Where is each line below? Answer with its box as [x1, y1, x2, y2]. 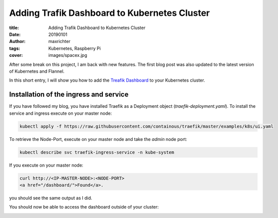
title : [9, 25, 19, 31]
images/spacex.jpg [48, 52, 87, 58]
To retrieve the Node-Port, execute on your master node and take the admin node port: [9, 136, 187, 142]
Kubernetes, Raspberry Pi [48, 45, 101, 51]
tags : [9, 45, 20, 51]
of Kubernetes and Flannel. [9, 68, 65, 74]
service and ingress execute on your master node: [9, 110, 112, 116]
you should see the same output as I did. [9, 195, 92, 201]
